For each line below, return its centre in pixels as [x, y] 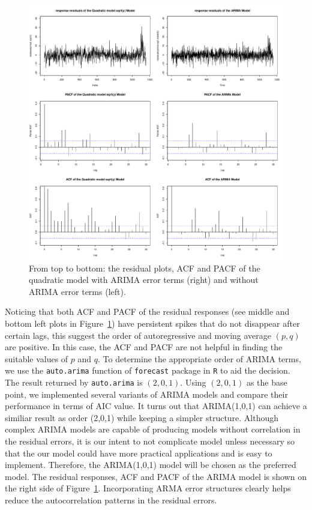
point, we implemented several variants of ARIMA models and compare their [146, 394]
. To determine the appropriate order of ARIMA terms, [199, 358]
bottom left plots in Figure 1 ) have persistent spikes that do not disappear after [152, 323]
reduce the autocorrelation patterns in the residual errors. [111, 500]
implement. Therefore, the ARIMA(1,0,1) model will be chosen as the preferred [151, 465]
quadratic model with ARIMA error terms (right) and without [144, 280]
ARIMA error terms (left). [77, 291]
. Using [193, 382]
